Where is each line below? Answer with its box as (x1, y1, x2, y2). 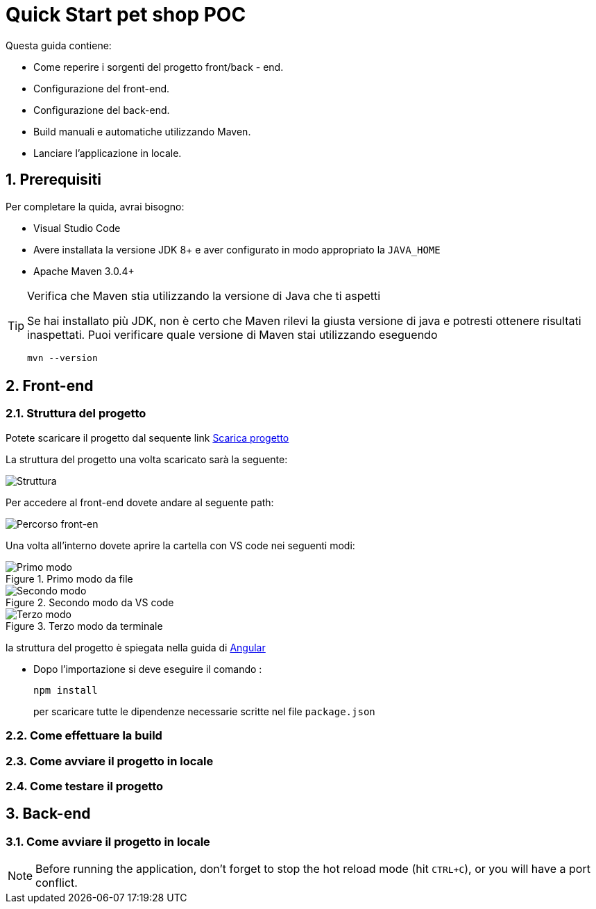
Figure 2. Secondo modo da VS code (6, 596, 174, 608)
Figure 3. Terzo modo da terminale (6, 619, 163, 632)
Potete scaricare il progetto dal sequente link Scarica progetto (6, 431, 289, 444)
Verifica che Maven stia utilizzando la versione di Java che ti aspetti (27, 288, 381, 303)
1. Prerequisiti (6, 171, 101, 189)
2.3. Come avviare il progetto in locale (6, 753, 214, 768)
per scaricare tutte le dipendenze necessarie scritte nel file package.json (33, 705, 375, 717)
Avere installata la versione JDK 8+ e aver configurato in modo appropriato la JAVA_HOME (33, 243, 441, 256)
